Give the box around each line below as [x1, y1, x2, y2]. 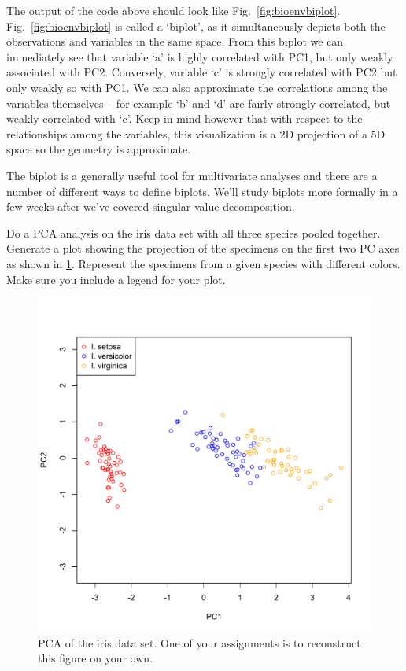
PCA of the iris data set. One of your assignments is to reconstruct [38, 634, 361, 651]
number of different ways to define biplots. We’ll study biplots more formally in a [6, 182, 398, 199]
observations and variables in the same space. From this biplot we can [6, 33, 344, 50]
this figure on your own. [38, 650, 153, 666]
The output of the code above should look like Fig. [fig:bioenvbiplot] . [6, 2, 341, 18]
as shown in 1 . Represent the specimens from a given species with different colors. [6, 255, 400, 271]
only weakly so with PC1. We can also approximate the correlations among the [6, 79, 388, 95]
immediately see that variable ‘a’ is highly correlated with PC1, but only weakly [6, 48, 393, 65]
